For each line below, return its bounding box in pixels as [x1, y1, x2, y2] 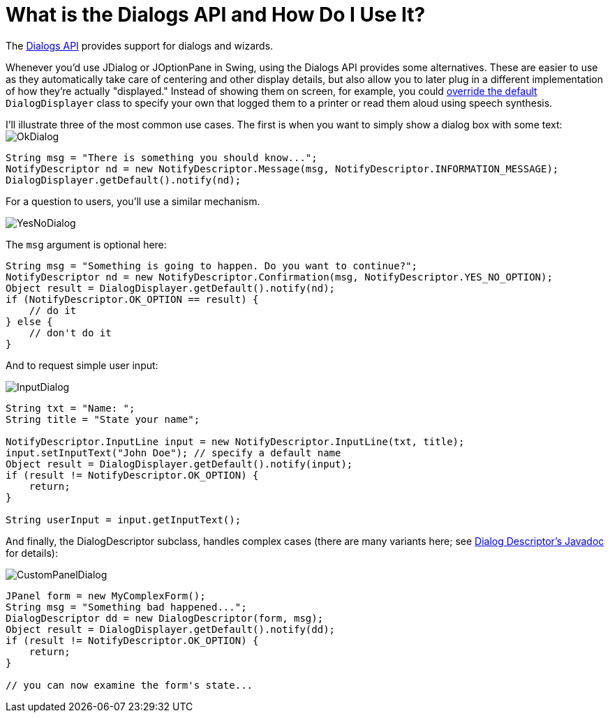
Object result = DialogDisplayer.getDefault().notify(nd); [6, 282, 336, 294]
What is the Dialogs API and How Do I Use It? [6, 3, 426, 27]
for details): [6, 546, 58, 559]
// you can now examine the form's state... [6, 679, 253, 691]
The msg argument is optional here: [6, 238, 167, 250]
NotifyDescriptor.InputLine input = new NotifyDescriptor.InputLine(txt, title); [6, 435, 465, 447]
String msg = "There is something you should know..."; [6, 151, 318, 163]
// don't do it [29, 327, 112, 338]
